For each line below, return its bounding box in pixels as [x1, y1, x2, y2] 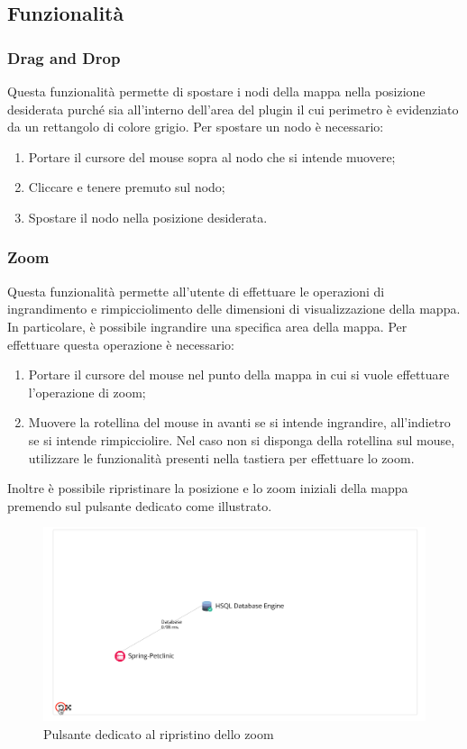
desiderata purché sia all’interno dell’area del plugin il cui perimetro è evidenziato [7, 99, 459, 118]
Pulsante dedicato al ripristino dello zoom [43, 724, 274, 743]
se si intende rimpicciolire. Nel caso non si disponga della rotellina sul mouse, [28, 430, 455, 449]
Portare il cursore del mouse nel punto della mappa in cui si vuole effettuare [28, 365, 450, 384]
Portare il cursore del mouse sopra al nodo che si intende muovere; [28, 147, 396, 166]
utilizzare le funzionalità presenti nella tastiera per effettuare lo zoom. [28, 448, 415, 467]
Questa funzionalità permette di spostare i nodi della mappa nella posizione [7, 82, 426, 100]
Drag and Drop [7, 46, 121, 69]
